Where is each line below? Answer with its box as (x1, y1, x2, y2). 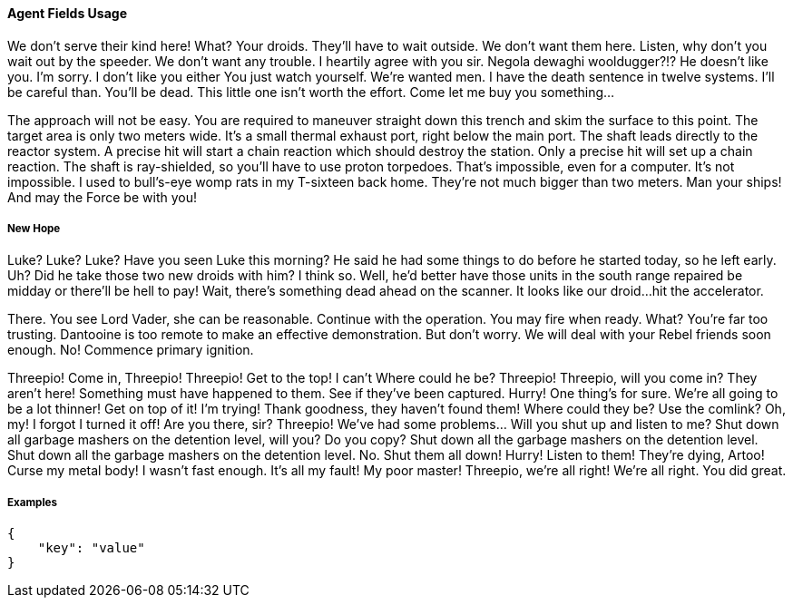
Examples (7, 495, 57, 509)
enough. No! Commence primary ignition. (7, 342, 254, 358)
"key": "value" (37, 541, 145, 556)
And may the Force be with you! (7, 189, 197, 205)
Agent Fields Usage (7, 5, 128, 21)
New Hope (7, 222, 61, 235)
